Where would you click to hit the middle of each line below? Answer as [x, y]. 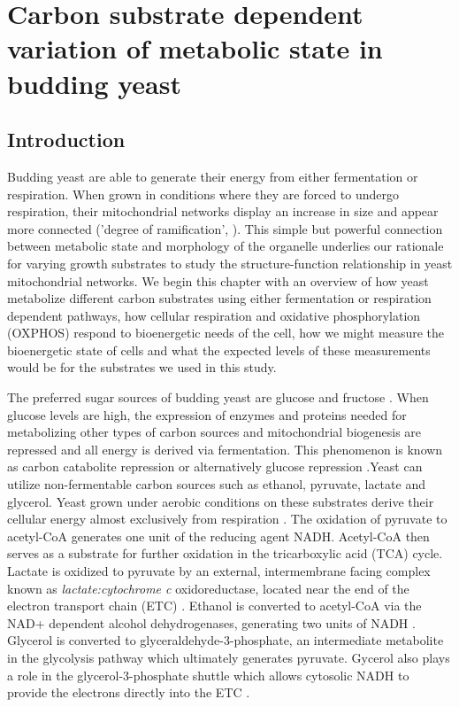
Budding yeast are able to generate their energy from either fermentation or [213, 176]
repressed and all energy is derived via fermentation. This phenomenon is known [225, 449]
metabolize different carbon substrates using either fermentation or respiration [219, 298]
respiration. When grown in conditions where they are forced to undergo [203, 194]
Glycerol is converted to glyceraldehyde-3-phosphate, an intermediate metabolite [226, 640]
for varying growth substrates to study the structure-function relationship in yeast [230, 263]
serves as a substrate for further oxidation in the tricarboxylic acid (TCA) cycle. [225, 553]
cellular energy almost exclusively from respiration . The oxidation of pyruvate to [227, 519]
